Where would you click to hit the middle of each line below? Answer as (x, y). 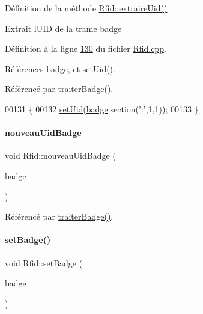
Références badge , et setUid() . (60, 68)
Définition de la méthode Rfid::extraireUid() (86, 8)
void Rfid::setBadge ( (44, 263)
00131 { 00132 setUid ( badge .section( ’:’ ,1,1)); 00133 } (102, 109)
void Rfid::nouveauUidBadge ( (60, 155)
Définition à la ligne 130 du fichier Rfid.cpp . (86, 48)
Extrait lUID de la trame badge (63, 28)
